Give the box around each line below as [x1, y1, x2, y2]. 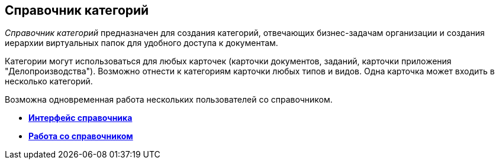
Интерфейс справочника [28, 113, 133, 123]
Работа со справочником [28, 131, 133, 142]
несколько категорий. [5, 76, 93, 87]
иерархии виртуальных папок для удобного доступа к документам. [5, 38, 278, 48]
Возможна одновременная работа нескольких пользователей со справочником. [5, 94, 333, 105]
